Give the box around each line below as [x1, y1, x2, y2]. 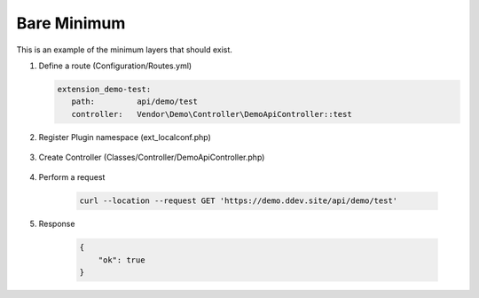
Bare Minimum [16, 13, 126, 33]
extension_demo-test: [57, 84, 152, 94]
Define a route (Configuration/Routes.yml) [38, 60, 192, 71]
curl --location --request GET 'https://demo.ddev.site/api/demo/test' [79, 196, 398, 206]
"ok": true [98, 255, 145, 265]
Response [38, 218, 75, 230]
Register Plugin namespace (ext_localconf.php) [38, 131, 212, 142]
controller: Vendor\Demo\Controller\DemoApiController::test [71, 109, 352, 119]
